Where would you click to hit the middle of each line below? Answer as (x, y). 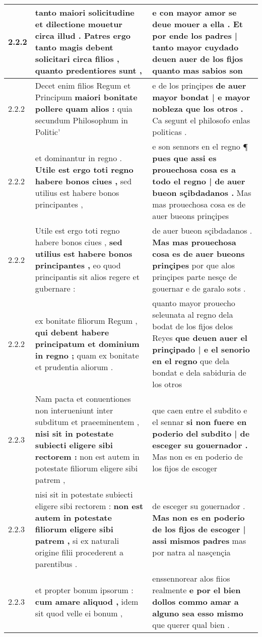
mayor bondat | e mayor (201, 97)
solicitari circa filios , (77, 59)
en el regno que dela (191, 361)
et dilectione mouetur (79, 24)
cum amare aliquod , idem (87, 601)
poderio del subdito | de (201, 433)
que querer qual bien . (191, 625)
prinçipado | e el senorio (201, 349)
